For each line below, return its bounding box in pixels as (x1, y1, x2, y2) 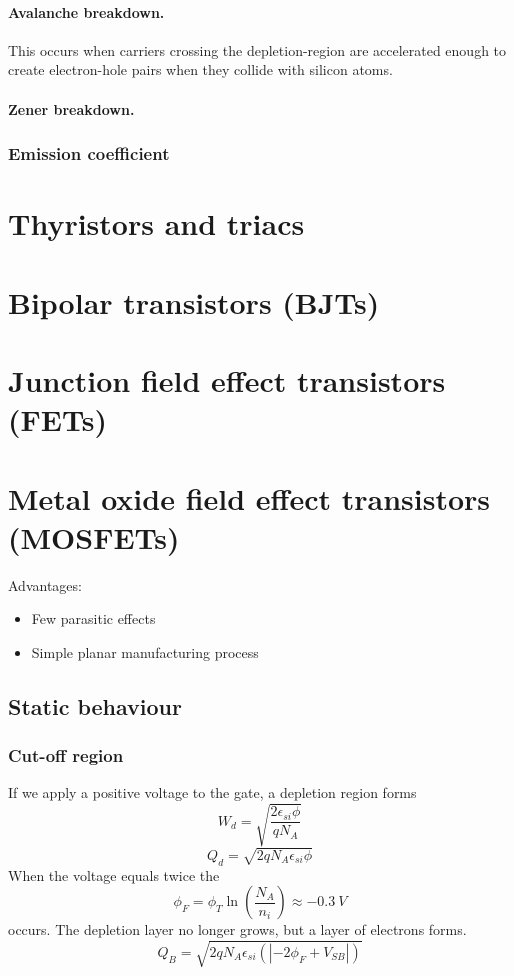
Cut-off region (8, 743, 124, 768)
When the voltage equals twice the (8, 864, 220, 885)
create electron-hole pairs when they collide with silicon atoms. (8, 59, 393, 80)
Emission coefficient (8, 141, 170, 166)
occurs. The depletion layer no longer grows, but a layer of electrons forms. (8, 919, 467, 940)
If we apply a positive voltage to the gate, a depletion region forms (8, 782, 417, 803)
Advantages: (8, 574, 82, 595)
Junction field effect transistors (8, 359, 446, 400)
